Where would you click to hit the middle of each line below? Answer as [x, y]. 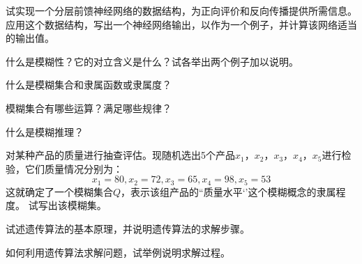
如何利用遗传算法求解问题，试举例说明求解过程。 [118, 252]
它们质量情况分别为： [74, 168]
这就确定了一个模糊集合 [59, 191]
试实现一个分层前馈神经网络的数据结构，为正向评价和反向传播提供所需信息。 [181, 10]
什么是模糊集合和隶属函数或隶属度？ [89, 85]
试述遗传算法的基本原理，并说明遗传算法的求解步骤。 [128, 228]
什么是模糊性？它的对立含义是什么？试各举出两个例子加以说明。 [152, 61]
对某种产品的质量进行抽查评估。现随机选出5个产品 [120, 155]
